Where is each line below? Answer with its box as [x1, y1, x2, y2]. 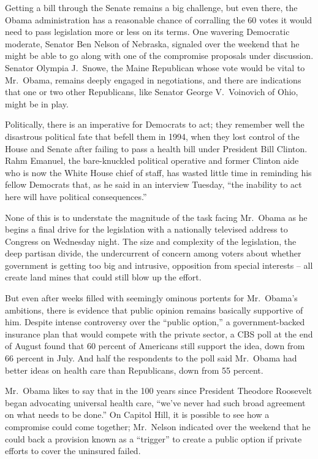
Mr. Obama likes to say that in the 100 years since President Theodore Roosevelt [5, 384, 312, 397]
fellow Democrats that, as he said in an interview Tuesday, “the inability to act [5, 178, 302, 191]
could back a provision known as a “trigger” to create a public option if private [5, 432, 302, 445]
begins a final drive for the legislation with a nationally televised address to [5, 223, 288, 236]
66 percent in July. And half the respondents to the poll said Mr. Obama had [5, 352, 297, 364]
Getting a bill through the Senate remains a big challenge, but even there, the [5, 1, 298, 13]
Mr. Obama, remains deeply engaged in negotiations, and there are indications [5, 73, 301, 86]
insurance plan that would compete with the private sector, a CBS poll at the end [5, 327, 313, 340]
